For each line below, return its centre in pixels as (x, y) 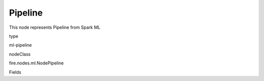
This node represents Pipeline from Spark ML (55, 27)
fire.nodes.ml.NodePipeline (36, 63)
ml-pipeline (21, 45)
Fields (15, 72)
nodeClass (20, 54)
